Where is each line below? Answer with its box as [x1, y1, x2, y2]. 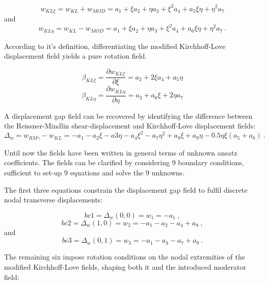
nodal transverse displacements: [4, 194, 103, 205]
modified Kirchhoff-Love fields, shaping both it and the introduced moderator [4, 261, 247, 272]
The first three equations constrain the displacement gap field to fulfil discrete [4, 184, 248, 195]
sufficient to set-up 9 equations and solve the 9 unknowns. [4, 167, 185, 177]
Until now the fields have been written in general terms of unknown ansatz [4, 147, 237, 158]
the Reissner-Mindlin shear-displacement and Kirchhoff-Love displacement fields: [4, 120, 256, 131]
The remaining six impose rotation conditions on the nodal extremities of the [4, 251, 245, 262]
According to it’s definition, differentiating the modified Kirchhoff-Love [4, 40, 226, 51]
